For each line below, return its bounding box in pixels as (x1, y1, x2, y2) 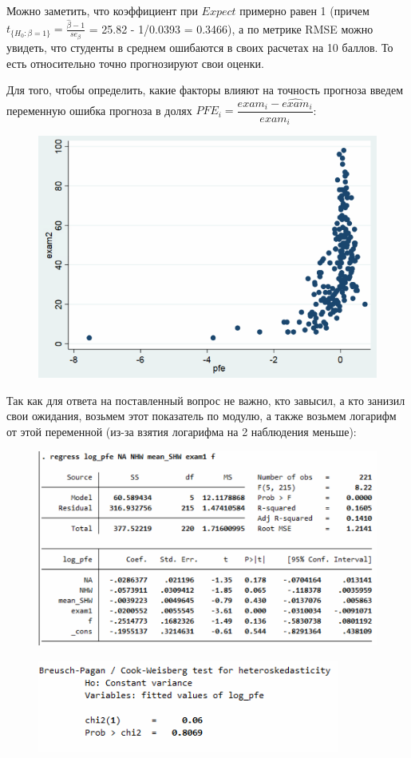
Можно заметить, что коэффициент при (6, 2, 198, 18)
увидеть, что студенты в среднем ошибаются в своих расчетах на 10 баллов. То (6, 38, 393, 55)
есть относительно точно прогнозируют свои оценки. (6, 54, 264, 71)
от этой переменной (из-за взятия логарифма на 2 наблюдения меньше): (6, 423, 357, 439)
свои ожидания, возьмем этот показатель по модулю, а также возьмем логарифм (6, 407, 397, 424)
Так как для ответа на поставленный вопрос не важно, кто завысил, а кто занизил (6, 391, 405, 408)
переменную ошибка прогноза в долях (6, 101, 192, 118)
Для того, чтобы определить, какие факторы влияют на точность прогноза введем (6, 81, 404, 98)
